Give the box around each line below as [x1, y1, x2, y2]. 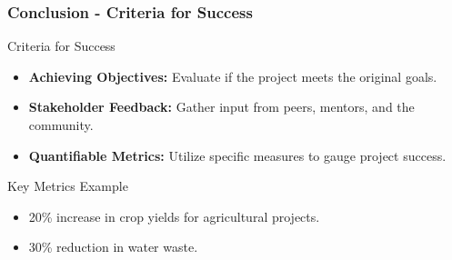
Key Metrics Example [7, 176, 128, 195]
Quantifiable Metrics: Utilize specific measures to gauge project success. [28, 145, 447, 165]
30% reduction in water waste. [28, 237, 198, 256]
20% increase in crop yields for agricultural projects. [28, 206, 320, 225]
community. [28, 115, 94, 134]
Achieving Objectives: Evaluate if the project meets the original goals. [28, 66, 437, 85]
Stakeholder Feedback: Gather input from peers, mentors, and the [28, 97, 415, 116]
